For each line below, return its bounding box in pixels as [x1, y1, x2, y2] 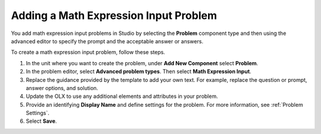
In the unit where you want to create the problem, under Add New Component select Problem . [26, 59, 259, 66]
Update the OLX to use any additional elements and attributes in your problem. [26, 92, 218, 100]
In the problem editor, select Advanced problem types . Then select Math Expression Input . [26, 68, 252, 75]
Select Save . [26, 117, 57, 125]
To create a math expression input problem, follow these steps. [11, 49, 166, 56]
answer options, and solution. [26, 84, 98, 91]
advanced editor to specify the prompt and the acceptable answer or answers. [11, 37, 203, 44]
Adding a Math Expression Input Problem [11, 9, 217, 22]
